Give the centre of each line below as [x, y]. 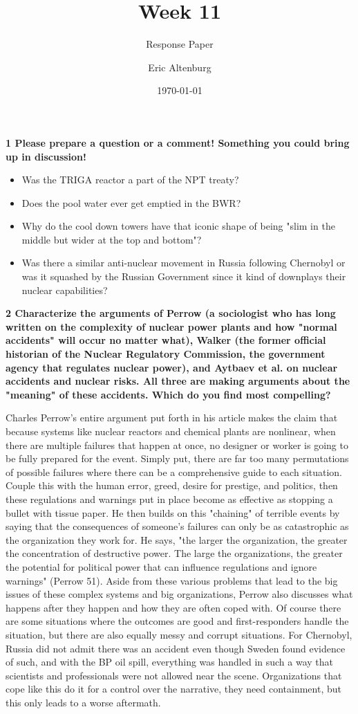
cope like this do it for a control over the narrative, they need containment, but [173, 689]
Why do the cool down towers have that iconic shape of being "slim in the [178, 226]
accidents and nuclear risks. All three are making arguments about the [178, 381]
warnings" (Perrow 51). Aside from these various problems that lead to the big [172, 580]
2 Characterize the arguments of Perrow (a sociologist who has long [171, 313]
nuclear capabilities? [65, 290]
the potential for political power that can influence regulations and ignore [161, 566]
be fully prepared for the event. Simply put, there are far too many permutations [177, 458]
